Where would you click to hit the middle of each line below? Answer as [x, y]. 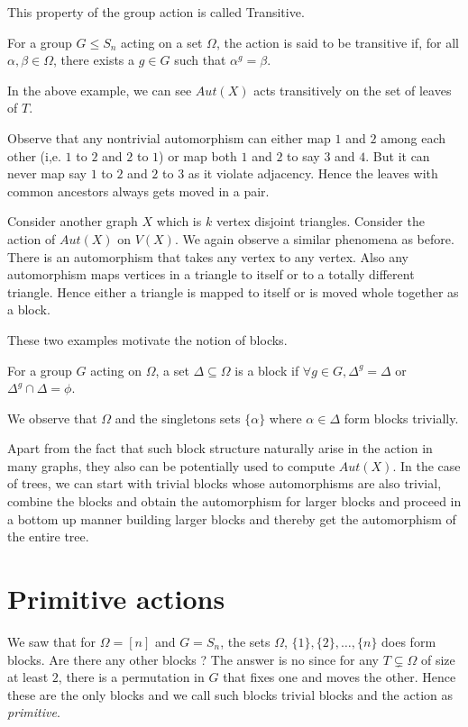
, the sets [245, 641]
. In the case [427, 465]
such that [200, 60]
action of [32, 238]
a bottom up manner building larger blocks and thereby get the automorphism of [232, 518]
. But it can [398, 155]
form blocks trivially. [401, 418]
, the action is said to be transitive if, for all [337, 42]
